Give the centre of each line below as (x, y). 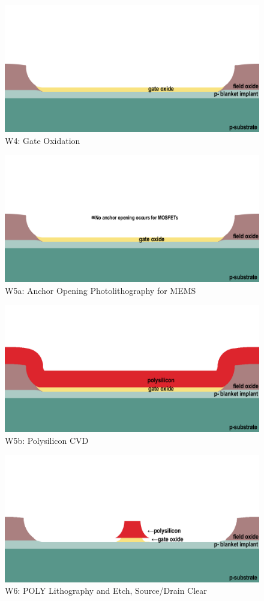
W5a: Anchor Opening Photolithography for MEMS (100, 290)
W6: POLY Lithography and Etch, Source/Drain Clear (106, 591)
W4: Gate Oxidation (43, 140)
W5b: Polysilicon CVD (47, 440)
